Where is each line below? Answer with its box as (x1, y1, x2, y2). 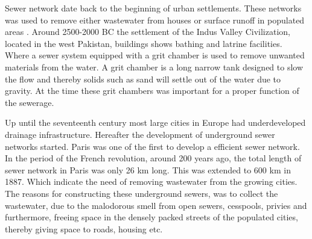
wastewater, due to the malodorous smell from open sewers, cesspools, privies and (5, 199, 307, 211)
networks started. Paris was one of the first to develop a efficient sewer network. (5, 140, 300, 152)
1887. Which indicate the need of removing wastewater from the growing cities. (5, 175, 298, 188)
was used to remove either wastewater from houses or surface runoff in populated (5, 13, 305, 26)
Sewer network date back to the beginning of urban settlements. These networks (5, 2, 302, 14)
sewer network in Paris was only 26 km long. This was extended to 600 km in (5, 163, 291, 176)
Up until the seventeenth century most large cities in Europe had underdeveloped (5, 116, 306, 129)
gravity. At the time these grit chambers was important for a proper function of (5, 84, 299, 97)
